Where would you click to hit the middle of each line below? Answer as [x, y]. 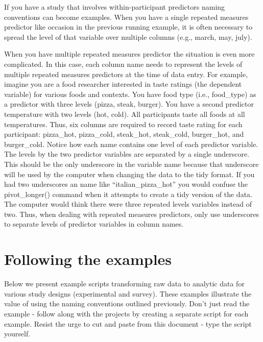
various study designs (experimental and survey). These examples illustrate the [128, 293]
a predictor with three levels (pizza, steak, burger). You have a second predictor [129, 104]
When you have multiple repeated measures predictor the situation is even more [129, 54]
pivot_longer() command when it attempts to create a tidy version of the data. [128, 194]
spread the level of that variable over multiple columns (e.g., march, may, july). [128, 36]
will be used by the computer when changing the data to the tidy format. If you [129, 174]
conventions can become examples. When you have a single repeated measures [126, 17]
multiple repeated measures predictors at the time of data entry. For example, [126, 74]
